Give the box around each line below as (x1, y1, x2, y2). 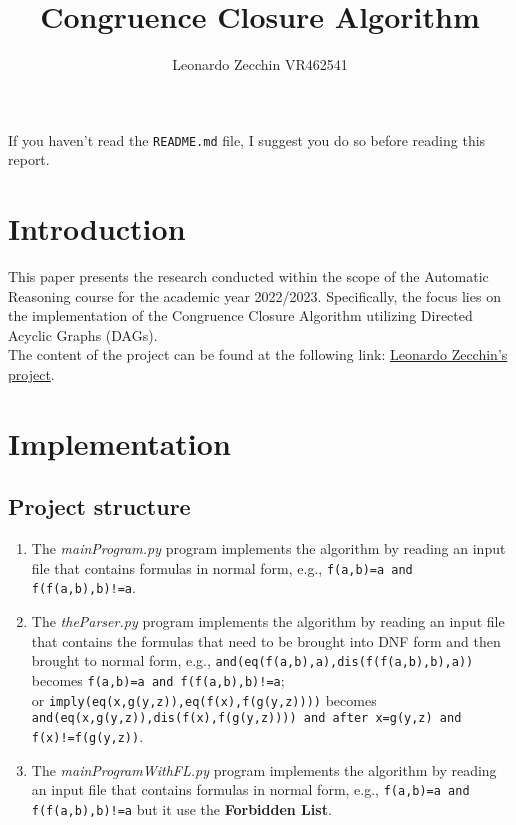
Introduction (8, 208, 186, 249)
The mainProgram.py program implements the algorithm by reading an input (31, 538, 506, 559)
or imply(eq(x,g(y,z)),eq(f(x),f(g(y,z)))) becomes (31, 689, 377, 710)
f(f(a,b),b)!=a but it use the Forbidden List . (31, 798, 332, 819)
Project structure (8, 491, 191, 522)
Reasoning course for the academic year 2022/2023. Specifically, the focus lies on (8, 285, 501, 306)
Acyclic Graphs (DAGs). (8, 324, 158, 345)
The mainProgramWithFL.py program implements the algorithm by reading (31, 759, 497, 780)
